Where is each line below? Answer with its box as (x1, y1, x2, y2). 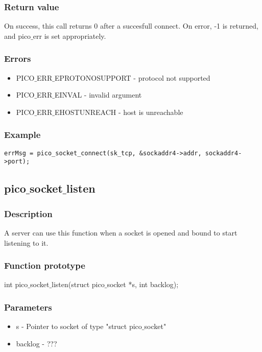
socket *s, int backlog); (107, 279, 179, 290)
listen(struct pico (52, 279, 105, 290)
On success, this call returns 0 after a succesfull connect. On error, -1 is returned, (4, 20, 258, 31)
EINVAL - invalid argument (54, 89, 142, 100)
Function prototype (4, 259, 85, 272)
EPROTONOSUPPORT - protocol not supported (54, 72, 210, 83)
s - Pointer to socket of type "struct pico (16, 321, 142, 332)
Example (4, 128, 41, 141)
